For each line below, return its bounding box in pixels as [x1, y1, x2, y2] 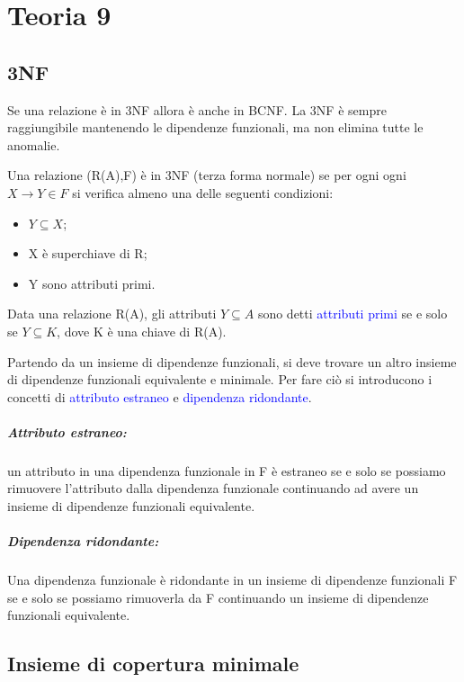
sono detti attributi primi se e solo [257, 304, 448, 323]
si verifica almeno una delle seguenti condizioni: [72, 183, 334, 202]
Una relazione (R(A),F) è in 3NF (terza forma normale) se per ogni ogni [7, 166, 406, 184]
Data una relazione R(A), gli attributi [7, 304, 217, 323]
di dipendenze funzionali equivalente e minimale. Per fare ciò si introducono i [7, 370, 433, 389]
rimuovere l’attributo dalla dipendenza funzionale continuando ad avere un [7, 479, 419, 498]
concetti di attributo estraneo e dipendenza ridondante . [7, 387, 312, 406]
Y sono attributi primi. [28, 274, 156, 292]
